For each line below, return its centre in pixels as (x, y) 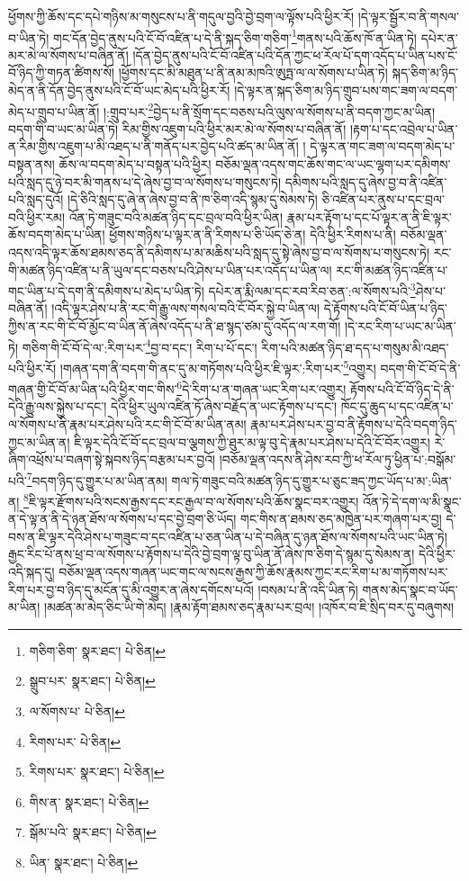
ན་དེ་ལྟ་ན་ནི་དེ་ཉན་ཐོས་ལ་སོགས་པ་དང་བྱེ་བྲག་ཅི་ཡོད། (122, 519)
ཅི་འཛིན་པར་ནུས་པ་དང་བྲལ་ (383, 199)
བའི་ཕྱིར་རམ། (37, 216)
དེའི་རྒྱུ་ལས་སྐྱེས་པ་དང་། (58, 406)
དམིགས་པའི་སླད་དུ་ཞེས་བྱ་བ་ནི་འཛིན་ (366, 181)
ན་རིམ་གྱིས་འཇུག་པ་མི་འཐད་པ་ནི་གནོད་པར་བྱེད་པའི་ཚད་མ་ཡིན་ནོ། (153, 146)
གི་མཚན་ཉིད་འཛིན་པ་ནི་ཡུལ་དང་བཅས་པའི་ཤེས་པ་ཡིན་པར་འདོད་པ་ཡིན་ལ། (170, 270)
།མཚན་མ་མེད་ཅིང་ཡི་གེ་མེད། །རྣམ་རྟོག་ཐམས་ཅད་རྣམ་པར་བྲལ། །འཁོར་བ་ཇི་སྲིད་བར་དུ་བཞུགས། (249, 607)
